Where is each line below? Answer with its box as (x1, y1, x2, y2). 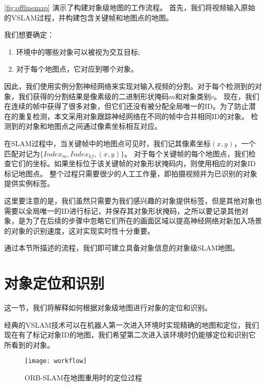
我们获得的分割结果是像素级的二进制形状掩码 (18, 90, 169, 101)
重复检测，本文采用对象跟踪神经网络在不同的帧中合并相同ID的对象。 (18, 110, 249, 121)
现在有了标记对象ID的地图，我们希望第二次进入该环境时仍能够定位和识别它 (4, 329, 256, 340)
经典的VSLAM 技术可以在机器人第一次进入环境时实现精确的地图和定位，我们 (4, 319, 259, 330)
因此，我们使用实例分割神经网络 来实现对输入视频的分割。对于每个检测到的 (4, 80, 255, 91)
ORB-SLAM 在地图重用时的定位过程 (25, 372, 142, 383)
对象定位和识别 (4, 273, 105, 293)
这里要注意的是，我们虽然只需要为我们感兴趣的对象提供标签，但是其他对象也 (4, 195, 262, 206)
